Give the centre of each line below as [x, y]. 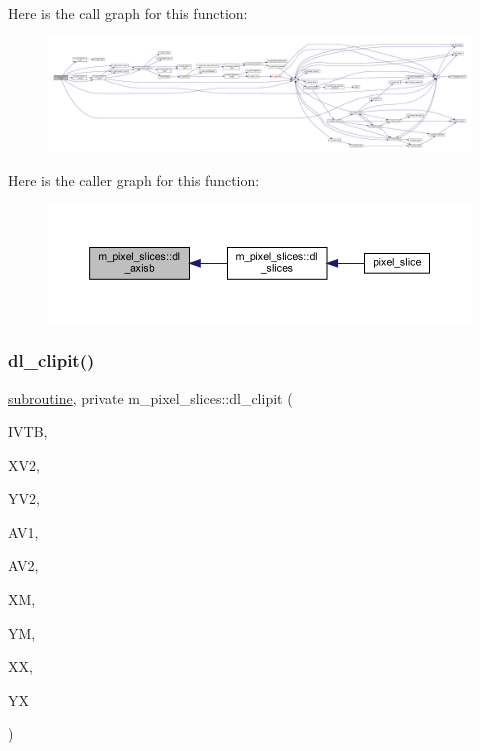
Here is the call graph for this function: [128, 13]
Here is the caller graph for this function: [134, 180]
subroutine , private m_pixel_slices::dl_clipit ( [150, 397]
